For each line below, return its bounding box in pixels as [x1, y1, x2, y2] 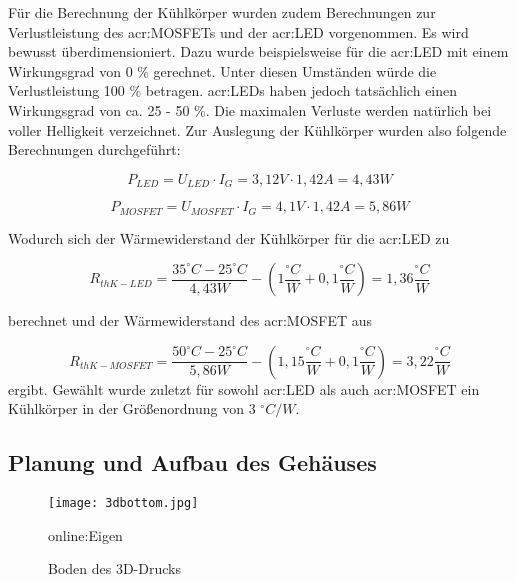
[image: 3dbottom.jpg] [48, 496, 199, 511]
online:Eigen [48, 524, 123, 545]
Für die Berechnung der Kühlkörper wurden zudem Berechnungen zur [8, 2, 436, 22]
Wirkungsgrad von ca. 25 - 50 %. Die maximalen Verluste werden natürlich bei [8, 99, 492, 120]
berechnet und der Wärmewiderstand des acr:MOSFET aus [8, 310, 373, 331]
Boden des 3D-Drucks [48, 558, 181, 579]
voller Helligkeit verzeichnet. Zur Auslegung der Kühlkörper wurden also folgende [8, 119, 507, 140]
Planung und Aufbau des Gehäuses [8, 447, 377, 478]
